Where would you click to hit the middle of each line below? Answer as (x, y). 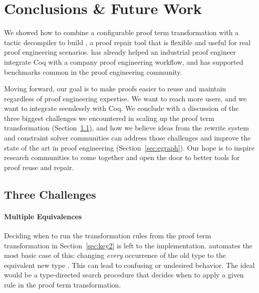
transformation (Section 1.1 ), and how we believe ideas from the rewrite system (126, 128)
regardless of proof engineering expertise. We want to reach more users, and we (125, 98)
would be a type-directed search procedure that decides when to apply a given (124, 275)
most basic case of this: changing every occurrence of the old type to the (115, 255)
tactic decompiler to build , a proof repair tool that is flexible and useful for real (127, 42)
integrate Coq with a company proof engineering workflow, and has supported (124, 61)
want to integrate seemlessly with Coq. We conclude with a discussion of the (121, 108)
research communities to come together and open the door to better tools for (122, 157)
